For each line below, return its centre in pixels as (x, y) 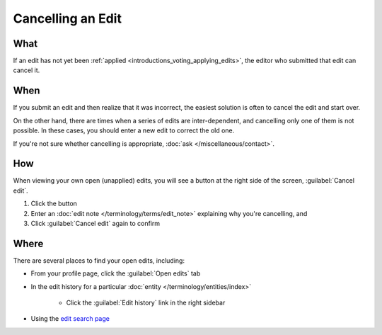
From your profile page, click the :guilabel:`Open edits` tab (116, 273)
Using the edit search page (70, 319)
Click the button (54, 204)
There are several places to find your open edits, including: (99, 260)
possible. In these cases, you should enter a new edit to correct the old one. (124, 130)
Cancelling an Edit (67, 18)
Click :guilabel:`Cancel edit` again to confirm (95, 223)
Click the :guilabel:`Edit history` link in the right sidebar (146, 303)
